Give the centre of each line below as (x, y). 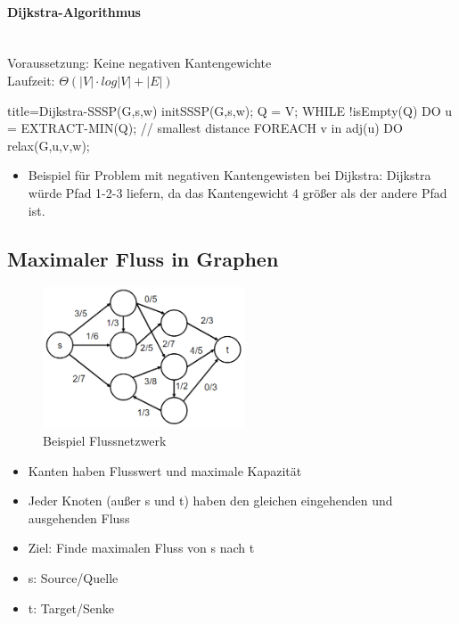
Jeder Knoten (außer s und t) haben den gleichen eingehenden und (210, 501)
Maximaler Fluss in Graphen (143, 258)
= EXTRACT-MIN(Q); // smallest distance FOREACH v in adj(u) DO (205, 128)
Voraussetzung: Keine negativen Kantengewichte (139, 63)
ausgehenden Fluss (79, 517)
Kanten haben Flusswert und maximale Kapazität (165, 470)
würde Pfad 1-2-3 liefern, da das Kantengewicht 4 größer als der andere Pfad (238, 192)
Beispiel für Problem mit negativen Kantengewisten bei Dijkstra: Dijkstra (229, 175)
